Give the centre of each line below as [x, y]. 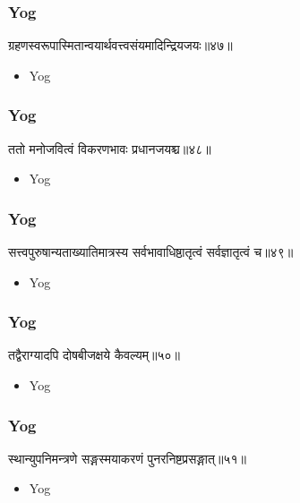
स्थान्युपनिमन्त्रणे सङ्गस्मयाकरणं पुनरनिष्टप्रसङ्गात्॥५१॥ [127, 458]
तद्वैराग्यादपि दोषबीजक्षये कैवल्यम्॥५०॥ [94, 355]
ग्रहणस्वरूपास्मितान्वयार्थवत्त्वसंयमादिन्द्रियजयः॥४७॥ [120, 45]
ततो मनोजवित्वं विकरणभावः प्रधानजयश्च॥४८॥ [110, 148]
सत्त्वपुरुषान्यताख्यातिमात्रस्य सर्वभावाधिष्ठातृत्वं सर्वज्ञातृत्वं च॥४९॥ [151, 252]
